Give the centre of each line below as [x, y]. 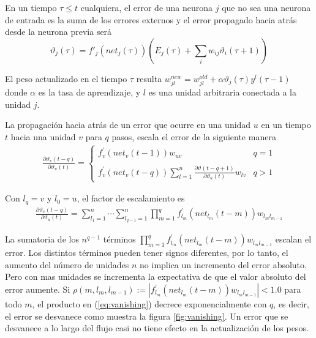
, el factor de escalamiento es [131, 198]
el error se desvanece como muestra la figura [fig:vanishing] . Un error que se [147, 316]
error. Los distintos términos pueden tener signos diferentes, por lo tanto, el [147, 253]
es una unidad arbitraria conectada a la [222, 92]
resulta [149, 78]
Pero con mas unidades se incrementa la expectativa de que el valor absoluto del [156, 276]
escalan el [293, 239]
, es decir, [291, 304]
